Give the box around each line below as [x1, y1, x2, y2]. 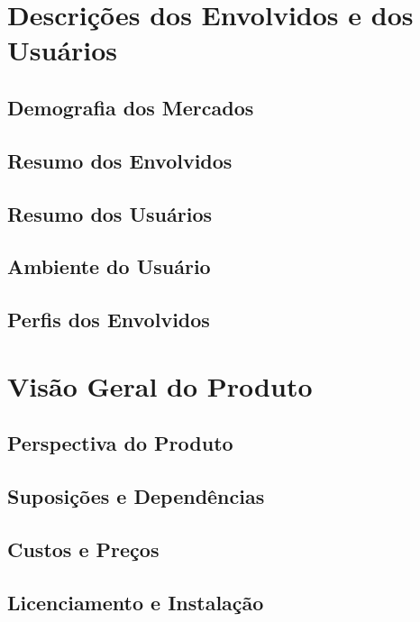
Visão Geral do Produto [7, 367, 313, 404]
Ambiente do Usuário [7, 252, 211, 280]
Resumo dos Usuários [7, 199, 212, 227]
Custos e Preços [7, 535, 160, 563]
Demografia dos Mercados [7, 93, 254, 121]
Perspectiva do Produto [7, 429, 233, 457]
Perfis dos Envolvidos [7, 306, 210, 334]
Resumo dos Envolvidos [7, 146, 233, 174]
